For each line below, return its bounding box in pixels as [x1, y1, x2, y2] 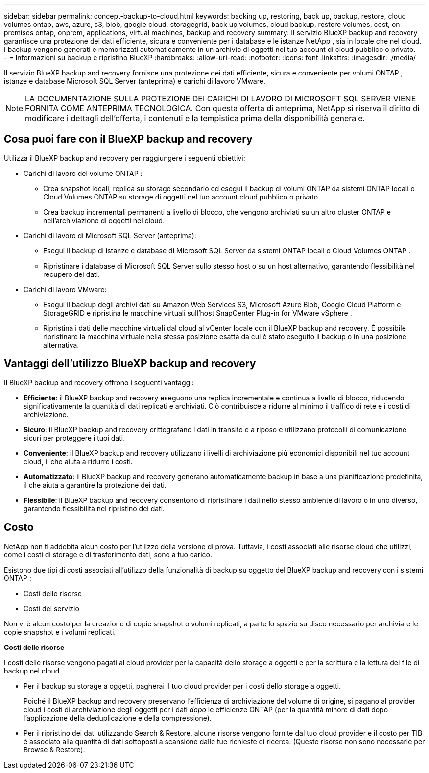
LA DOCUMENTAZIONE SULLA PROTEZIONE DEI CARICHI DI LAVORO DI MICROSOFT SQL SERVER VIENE [25, 94, 416, 103]
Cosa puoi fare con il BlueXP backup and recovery [4, 133, 253, 146]
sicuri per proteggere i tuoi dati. [24, 433, 125, 442]
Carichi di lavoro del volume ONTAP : [24, 169, 143, 177]
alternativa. [43, 340, 79, 349]
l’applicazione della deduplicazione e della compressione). [24, 713, 212, 722]
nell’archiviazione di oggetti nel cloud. [43, 216, 165, 224]
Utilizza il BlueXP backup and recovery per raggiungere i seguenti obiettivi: [4, 153, 245, 162]
